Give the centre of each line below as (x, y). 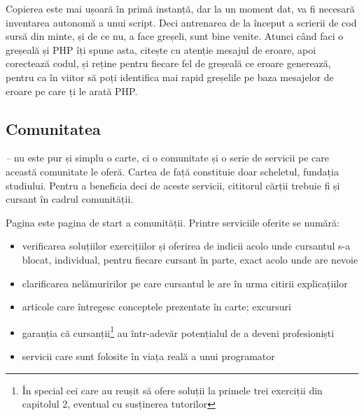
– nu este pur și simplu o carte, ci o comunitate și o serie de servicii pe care (167, 158)
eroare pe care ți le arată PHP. (72, 91)
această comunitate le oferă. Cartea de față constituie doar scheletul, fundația (172, 171)
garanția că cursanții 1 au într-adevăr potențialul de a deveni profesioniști (178, 331)
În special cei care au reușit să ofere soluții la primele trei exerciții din (172, 390)
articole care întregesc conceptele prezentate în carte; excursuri (156, 307)
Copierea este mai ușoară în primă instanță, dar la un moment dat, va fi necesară (180, 8)
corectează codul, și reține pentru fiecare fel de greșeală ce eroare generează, (168, 63)
